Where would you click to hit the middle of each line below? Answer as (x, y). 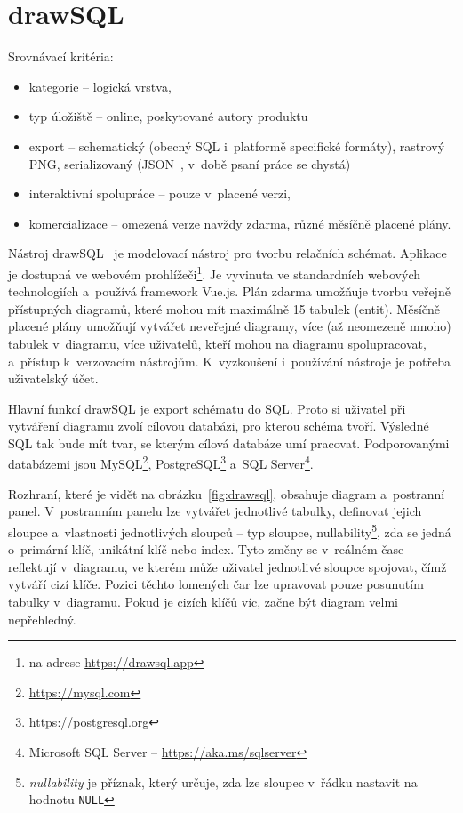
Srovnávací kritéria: (61, 56)
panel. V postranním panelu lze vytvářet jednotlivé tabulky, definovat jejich (215, 511)
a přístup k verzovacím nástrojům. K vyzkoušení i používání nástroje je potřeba (229, 361)
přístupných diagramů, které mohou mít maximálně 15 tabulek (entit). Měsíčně (224, 308)
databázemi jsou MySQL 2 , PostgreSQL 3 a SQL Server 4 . (161, 463)
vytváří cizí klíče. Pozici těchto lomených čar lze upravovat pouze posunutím (216, 584)
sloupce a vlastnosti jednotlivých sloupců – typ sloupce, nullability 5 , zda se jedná (230, 530)
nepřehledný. (42, 619)
